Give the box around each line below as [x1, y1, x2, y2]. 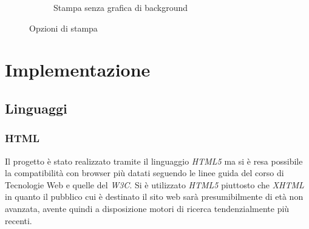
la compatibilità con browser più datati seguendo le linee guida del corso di [5, 166, 284, 179]
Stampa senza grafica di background [53, 1, 188, 13]
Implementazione [5, 57, 151, 82]
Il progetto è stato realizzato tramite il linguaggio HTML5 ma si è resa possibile [5, 154, 303, 167]
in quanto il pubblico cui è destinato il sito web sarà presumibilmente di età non [5, 190, 304, 203]
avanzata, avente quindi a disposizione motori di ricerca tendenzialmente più [5, 202, 290, 214]
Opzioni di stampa [29, 21, 98, 34]
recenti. [5, 214, 32, 227]
